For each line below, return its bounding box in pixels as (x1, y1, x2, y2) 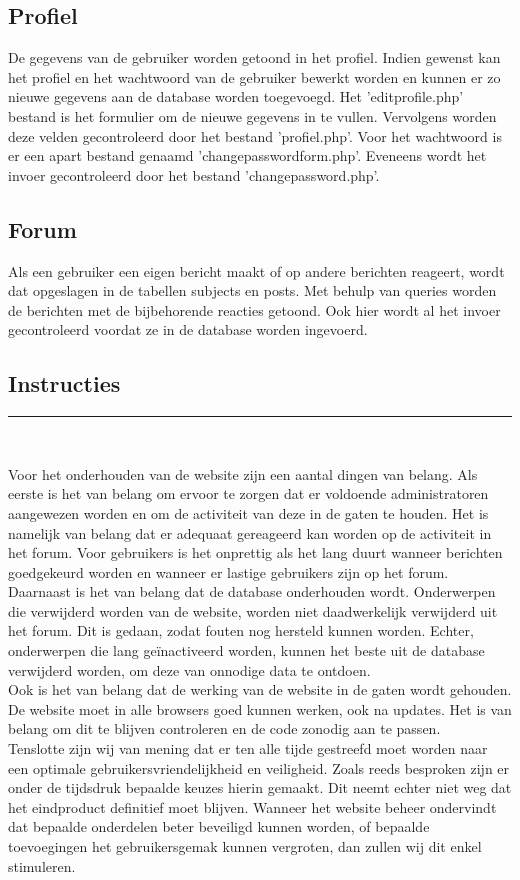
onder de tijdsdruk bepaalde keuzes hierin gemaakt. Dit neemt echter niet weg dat (8, 777, 512, 798)
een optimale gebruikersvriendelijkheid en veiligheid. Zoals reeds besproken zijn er (8, 757, 510, 778)
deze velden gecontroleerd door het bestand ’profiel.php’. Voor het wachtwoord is (8, 125, 502, 146)
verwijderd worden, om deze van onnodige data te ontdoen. (8, 659, 371, 680)
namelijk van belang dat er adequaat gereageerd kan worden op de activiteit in (8, 522, 492, 543)
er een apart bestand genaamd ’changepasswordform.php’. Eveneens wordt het (8, 145, 487, 166)
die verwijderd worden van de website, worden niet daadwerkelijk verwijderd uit (8, 600, 498, 621)
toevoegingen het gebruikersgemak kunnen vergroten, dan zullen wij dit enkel (8, 836, 482, 857)
